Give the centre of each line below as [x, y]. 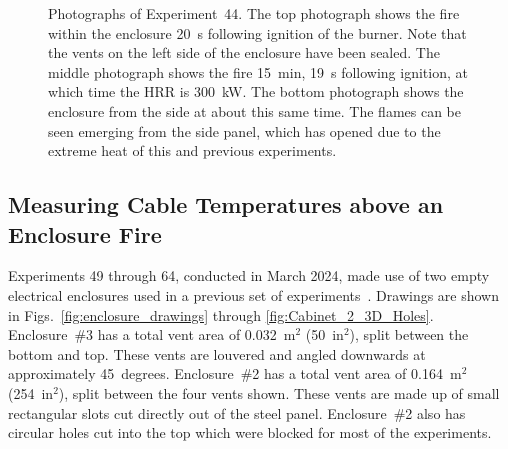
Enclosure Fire [85, 233]
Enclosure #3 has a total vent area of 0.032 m [152, 334]
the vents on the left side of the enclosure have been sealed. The [244, 52]
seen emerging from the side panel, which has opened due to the [244, 130]
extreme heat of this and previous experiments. [192, 150]
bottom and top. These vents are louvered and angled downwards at [217, 353]
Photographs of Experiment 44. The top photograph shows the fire [254, 13]
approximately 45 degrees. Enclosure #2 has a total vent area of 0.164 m [235, 373]
